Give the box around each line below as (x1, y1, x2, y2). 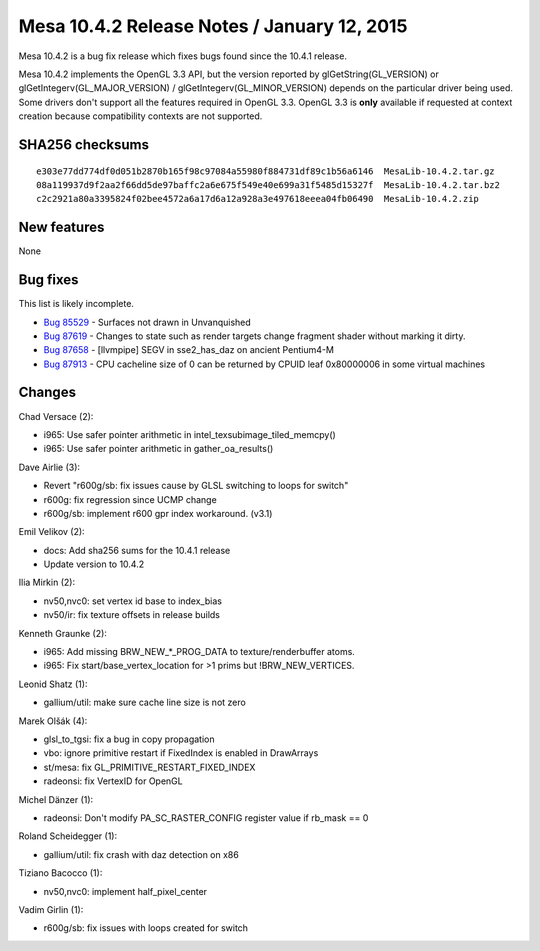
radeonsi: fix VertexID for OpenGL (43, 775, 184, 787)
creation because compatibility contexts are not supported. (18, 110, 263, 122)
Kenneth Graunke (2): (18, 627, 107, 639)
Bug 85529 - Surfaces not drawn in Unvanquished (43, 316, 252, 328)
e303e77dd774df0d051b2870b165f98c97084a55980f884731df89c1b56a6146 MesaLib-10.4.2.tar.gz (36, 165, 495, 177)
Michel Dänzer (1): (18, 793, 94, 805)
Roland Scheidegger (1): (18, 830, 118, 842)
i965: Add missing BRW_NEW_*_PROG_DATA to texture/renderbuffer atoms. (43, 646, 355, 658)
